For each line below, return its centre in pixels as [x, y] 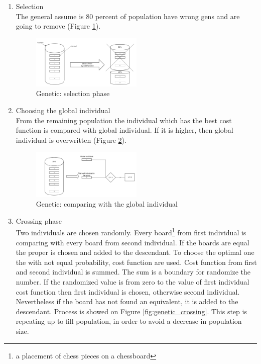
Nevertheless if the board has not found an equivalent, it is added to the [127, 301]
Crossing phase [39, 220]
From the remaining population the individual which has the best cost [124, 120]
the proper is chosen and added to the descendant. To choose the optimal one [135, 252]
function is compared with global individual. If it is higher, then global [124, 130]
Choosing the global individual [63, 110]
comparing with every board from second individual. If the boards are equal [133, 242]
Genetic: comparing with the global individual [107, 204]
